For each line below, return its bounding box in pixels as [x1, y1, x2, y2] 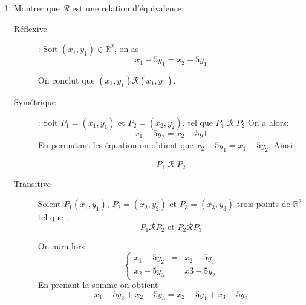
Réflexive [13, 22, 47, 34]
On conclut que [37, 73, 95, 86]
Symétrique [13, 95, 56, 108]
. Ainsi [268, 139, 293, 151]
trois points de [236, 197, 290, 210]
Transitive [13, 177, 51, 189]
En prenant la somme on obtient [37, 278, 158, 291]
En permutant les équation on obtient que [37, 139, 194, 151]
